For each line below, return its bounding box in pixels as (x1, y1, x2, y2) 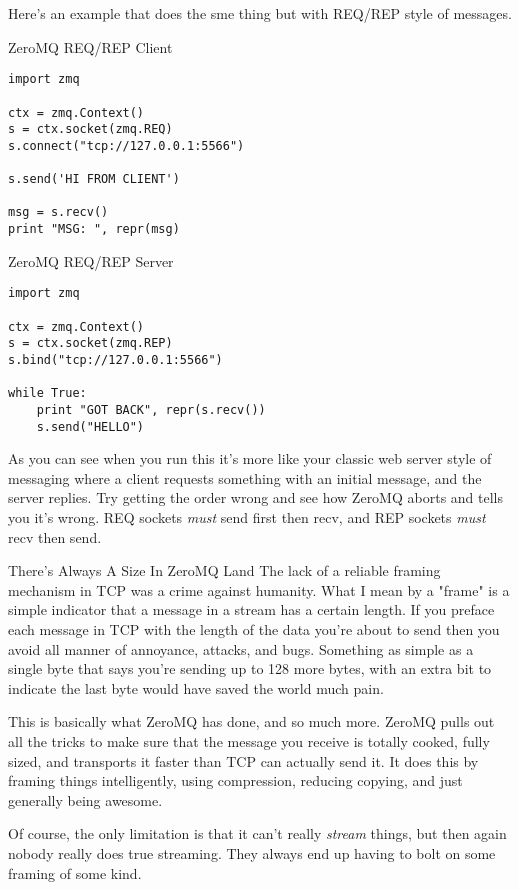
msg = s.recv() (8, 205, 109, 220)
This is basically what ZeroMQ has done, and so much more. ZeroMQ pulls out (8, 711, 495, 732)
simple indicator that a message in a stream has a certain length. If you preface (8, 599, 495, 620)
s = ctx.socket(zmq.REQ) (8, 122, 173, 137)
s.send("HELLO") (36, 419, 145, 434)
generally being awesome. (8, 789, 163, 810)
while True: (8, 386, 87, 401)
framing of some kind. (8, 862, 142, 883)
